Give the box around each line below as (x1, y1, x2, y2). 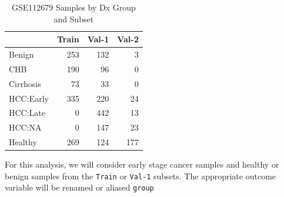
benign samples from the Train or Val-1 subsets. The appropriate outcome (5, 169, 276, 182)
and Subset (54, 12, 94, 25)
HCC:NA (9, 121, 42, 133)
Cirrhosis (9, 77, 41, 89)
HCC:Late (9, 106, 46, 119)
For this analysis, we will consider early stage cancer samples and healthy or (5, 158, 279, 171)
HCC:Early (9, 92, 49, 104)
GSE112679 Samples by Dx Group (11, 1, 136, 13)
